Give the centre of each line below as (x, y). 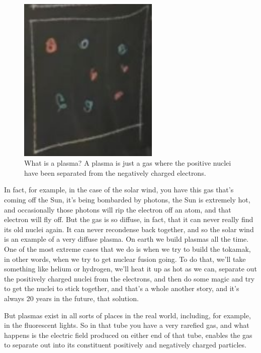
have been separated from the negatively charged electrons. (115, 172)
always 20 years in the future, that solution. (71, 298)
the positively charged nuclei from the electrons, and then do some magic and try (129, 278)
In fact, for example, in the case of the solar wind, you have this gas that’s (119, 190)
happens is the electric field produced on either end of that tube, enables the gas (128, 335)
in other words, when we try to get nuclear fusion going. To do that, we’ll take (125, 259)
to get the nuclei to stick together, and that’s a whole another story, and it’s (122, 288)
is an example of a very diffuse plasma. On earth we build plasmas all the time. (126, 239)
